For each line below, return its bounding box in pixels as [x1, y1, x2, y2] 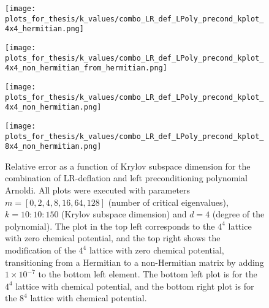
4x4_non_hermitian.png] [5, 103, 102, 112]
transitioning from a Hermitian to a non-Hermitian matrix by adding [5, 255, 264, 268]
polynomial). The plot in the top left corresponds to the [5, 219, 215, 232]
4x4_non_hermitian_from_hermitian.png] [5, 64, 167, 73]
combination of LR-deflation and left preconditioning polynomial [5, 171, 248, 184]
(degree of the [212, 208, 265, 220]
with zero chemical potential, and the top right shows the [5, 231, 221, 244]
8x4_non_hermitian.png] [5, 142, 102, 151]
